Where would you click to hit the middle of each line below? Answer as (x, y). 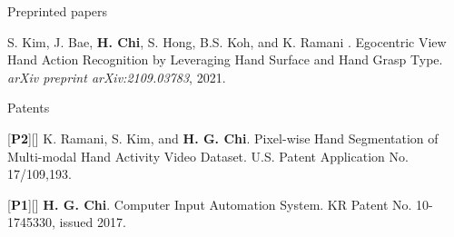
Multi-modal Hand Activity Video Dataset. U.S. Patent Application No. (208, 156)
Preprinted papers (58, 11)
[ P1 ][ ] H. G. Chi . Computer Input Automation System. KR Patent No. (210, 204)
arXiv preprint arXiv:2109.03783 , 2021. (117, 77)
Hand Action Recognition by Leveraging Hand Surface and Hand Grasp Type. (225, 59)
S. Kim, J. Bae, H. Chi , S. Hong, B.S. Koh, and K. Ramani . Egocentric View (227, 41)
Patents (29, 108)
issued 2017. (93, 222)
